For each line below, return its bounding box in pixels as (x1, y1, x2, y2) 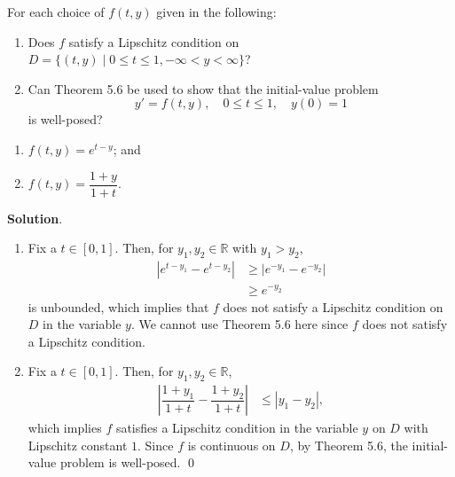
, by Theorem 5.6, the (289, 435, 408, 454)
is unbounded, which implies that (27, 297, 209, 316)
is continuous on (187, 435, 276, 454)
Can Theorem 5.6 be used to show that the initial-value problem (27, 79, 379, 98)
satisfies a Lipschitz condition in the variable (115, 418, 358, 437)
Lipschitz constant (27, 435, 128, 454)
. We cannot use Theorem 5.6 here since (130, 315, 349, 333)
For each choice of (7, 3, 105, 20)
